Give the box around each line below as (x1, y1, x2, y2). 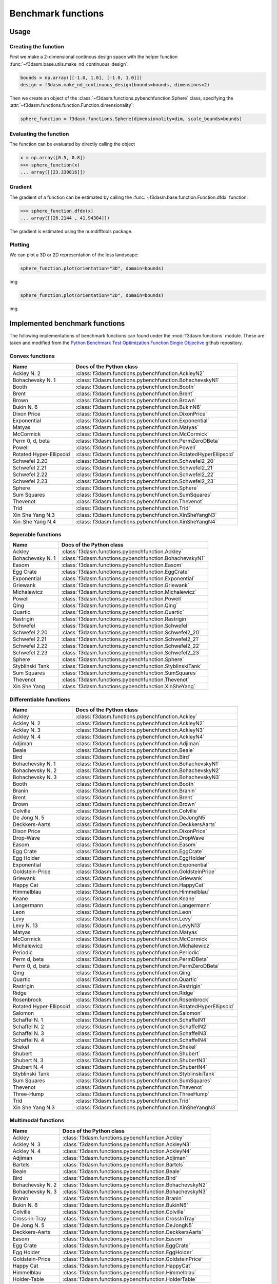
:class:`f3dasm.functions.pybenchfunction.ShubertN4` (75, 1064, 208, 1071)
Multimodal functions (9, 1117, 64, 1124)
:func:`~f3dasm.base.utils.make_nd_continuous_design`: (9, 61, 129, 67)
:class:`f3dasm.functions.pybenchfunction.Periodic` (75, 949, 201, 956)
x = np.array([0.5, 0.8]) (20, 155, 86, 161)
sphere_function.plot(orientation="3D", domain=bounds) (20, 266, 164, 272)
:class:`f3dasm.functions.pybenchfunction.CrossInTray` (62, 1215, 196, 1222)
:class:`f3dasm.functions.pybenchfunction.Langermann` (75, 902, 212, 909)
